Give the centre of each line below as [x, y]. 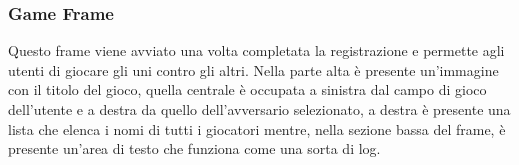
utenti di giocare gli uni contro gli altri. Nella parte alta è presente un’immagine [253, 69]
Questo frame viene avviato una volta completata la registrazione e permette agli [256, 50]
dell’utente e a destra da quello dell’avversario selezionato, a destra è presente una [259, 109]
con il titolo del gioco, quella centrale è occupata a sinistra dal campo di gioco [247, 89]
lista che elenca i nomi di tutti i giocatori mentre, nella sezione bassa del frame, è [257, 128]
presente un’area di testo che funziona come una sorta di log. [194, 148]
